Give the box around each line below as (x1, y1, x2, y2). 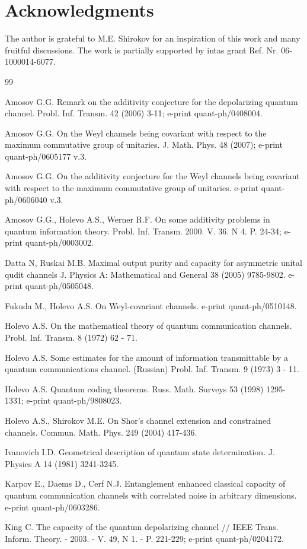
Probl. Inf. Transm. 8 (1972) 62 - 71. (5, 331, 137, 343)
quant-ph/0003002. (25, 236, 94, 249)
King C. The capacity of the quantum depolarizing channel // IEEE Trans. (5, 521, 279, 533)
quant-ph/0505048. (25, 280, 94, 292)
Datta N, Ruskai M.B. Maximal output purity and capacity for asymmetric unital (5, 256, 302, 269)
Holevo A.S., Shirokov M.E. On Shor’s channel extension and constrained (5, 414, 271, 426)
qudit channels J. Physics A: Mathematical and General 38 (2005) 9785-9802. (5, 268, 286, 280)
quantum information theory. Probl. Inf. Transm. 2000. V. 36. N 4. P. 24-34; (5, 224, 282, 237)
